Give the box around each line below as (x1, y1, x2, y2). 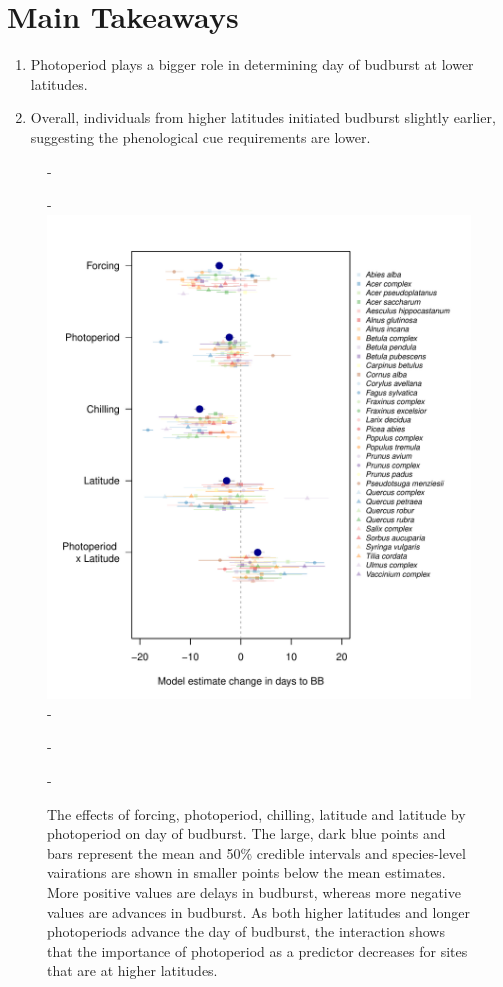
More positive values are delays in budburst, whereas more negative (47, 882, 461, 902)
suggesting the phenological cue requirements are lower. (30, 126, 371, 147)
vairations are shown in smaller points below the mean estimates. (47, 862, 446, 883)
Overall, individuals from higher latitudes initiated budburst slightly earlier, (30, 107, 496, 128)
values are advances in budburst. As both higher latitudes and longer (47, 901, 470, 922)
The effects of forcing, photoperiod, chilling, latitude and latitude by (47, 803, 466, 824)
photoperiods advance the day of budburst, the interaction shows (47, 921, 445, 942)
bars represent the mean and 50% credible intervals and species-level (47, 842, 466, 863)
